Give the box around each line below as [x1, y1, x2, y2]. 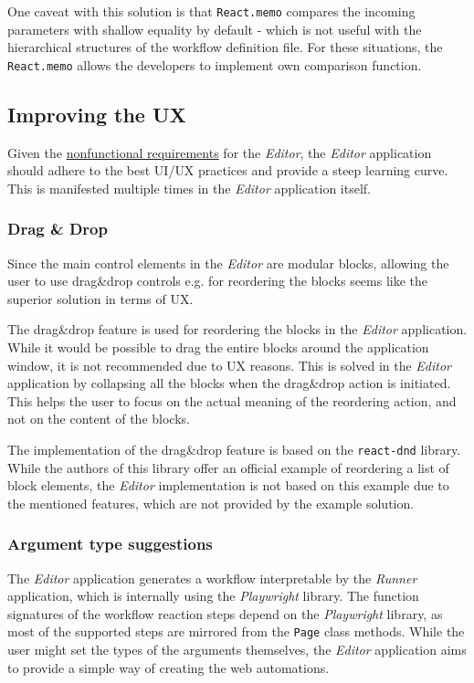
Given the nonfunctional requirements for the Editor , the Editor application [7, 142, 432, 162]
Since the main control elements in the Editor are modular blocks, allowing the [7, 253, 449, 272]
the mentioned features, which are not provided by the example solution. [7, 493, 415, 512]
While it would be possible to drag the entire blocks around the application [7, 338, 429, 357]
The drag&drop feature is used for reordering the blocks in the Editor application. [7, 320, 468, 339]
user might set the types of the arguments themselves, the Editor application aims [7, 640, 467, 659]
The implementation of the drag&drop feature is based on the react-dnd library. [7, 440, 461, 459]
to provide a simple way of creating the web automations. [7, 657, 330, 677]
